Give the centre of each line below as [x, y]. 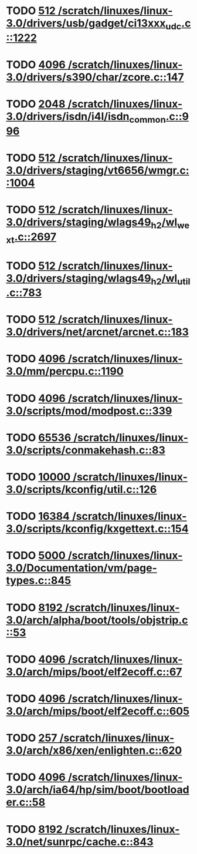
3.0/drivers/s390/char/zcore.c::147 [95, 77]
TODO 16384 [38, 517]
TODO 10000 [38, 477]
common [147, 119]
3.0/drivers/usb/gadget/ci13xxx [86, 23]
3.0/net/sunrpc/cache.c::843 [80, 842]
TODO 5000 [36, 556]
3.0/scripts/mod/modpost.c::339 [89, 411]
